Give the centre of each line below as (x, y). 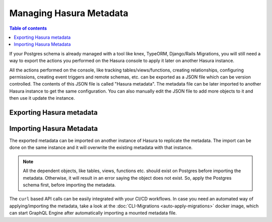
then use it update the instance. (42, 98)
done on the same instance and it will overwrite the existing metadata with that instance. (101, 147)
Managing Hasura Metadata (69, 13)
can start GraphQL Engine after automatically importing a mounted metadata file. (93, 213)
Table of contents (28, 28)
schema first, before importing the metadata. (69, 185)
